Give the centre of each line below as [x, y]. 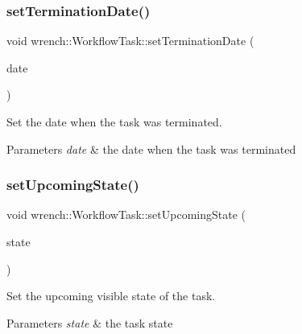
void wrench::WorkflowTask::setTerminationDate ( [130, 41]
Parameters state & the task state [90, 322]
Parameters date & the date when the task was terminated [151, 148]
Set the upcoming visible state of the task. [111, 296]
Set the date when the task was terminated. [114, 122]
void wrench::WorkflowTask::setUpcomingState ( [126, 214]
